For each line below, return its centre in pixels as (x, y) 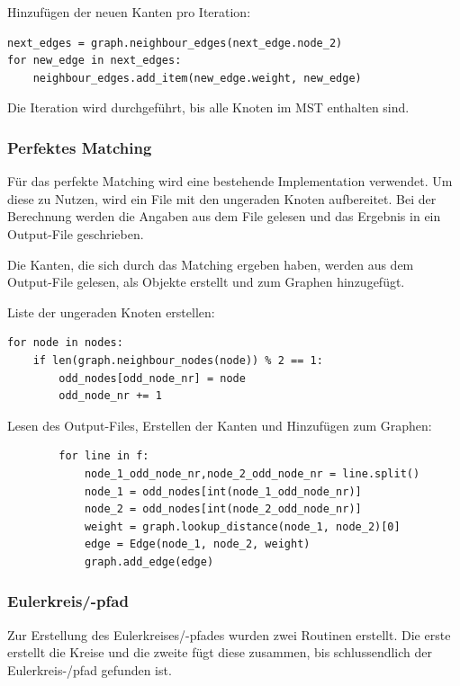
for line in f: (104, 456)
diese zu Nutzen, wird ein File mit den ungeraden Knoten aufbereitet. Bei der (222, 198)
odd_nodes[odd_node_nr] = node (152, 378)
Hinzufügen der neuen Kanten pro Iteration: (129, 12)
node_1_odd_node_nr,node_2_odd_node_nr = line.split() (252, 473)
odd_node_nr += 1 (110, 396)
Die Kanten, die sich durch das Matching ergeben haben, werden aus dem (211, 264)
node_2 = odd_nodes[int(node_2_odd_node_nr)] (223, 509)
